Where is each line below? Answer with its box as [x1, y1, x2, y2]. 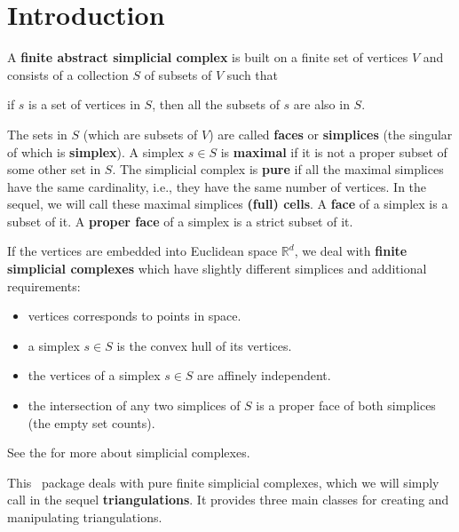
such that [226, 65, 279, 83]
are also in [293, 95, 350, 114]
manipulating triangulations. [7, 508, 162, 526]
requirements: [7, 276, 81, 295]
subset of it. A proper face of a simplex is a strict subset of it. [7, 211, 353, 230]
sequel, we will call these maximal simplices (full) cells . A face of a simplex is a [7, 195, 448, 213]
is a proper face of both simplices [256, 396, 436, 415]
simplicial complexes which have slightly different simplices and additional [7, 259, 427, 278]
